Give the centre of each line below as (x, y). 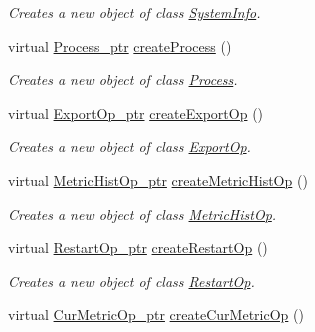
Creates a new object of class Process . (123, 79)
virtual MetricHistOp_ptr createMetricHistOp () (158, 179)
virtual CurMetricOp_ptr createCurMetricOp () (156, 314)
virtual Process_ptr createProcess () (120, 45)
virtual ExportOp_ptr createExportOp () (136, 112)
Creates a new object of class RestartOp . (131, 280)
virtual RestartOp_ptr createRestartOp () (138, 247)
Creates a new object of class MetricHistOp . (142, 213)
